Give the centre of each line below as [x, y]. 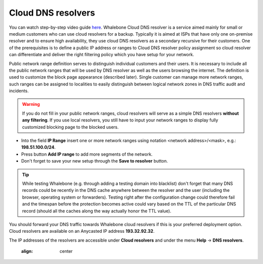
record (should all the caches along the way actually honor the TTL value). [97, 211]
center [66, 251]
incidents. [19, 91]
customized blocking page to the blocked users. [70, 127]
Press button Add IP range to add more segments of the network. [87, 154]
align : [27, 251]
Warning [31, 104]
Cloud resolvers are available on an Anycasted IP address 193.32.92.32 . [82, 231]
